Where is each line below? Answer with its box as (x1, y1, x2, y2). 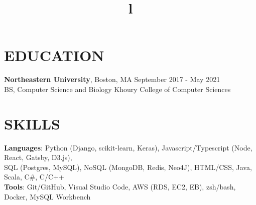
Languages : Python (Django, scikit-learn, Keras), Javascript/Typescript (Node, (4, 142, 252, 152)
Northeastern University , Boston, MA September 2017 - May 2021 (4, 74, 220, 84)
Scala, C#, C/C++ (4, 171, 64, 182)
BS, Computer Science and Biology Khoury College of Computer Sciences (4, 83, 231, 94)
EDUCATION (4, 45, 104, 65)
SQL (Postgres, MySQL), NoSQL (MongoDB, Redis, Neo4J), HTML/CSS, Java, (4, 161, 252, 172)
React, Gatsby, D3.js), (4, 152, 72, 162)
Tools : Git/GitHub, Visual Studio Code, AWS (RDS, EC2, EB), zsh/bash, (4, 181, 236, 191)
